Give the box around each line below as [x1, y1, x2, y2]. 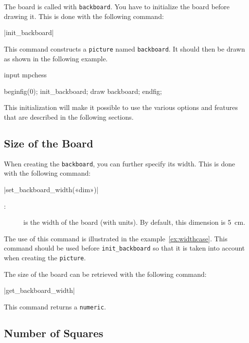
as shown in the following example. [4, 53, 108, 63]
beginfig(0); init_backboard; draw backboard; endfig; [4, 86, 162, 96]
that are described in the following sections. [4, 111, 134, 122]
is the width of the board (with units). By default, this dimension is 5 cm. [23, 217, 246, 227]
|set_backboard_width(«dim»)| [4, 184, 99, 194]
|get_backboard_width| [4, 285, 75, 295]
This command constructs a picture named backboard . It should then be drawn [4, 43, 245, 54]
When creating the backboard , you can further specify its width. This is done [4, 158, 235, 168]
